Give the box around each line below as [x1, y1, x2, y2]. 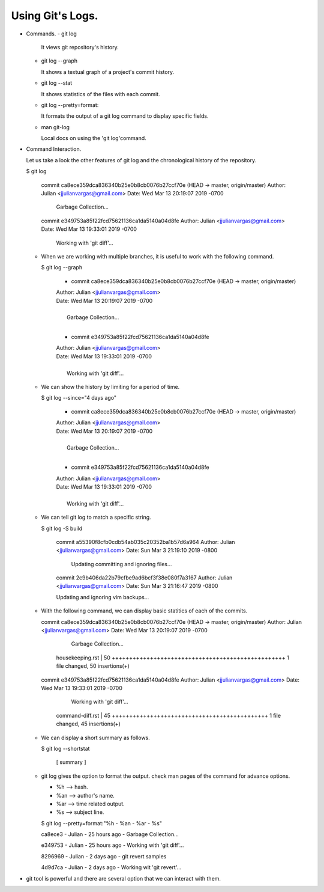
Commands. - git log [26, 30, 77, 37]
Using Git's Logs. [11, 9, 98, 22]
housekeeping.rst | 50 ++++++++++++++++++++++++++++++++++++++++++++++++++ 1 [56, 654, 289, 661]
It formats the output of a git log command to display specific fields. [41, 112, 209, 120]
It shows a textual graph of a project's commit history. [41, 68, 175, 75]
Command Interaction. [26, 145, 82, 153]
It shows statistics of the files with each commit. [41, 90, 160, 97]
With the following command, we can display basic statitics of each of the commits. [41, 607, 248, 614]
